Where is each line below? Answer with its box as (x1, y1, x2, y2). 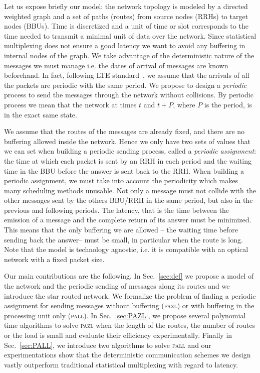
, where (173, 99, 195, 109)
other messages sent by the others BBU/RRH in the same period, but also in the (4, 195, 253, 205)
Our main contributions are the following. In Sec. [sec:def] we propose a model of (4, 271, 254, 281)
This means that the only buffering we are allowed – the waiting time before (4, 224, 238, 235)
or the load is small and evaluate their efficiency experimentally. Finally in (4, 330, 232, 340)
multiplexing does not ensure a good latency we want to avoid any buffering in (4, 40, 245, 51)
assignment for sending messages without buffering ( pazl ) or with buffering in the (4, 300, 254, 311)
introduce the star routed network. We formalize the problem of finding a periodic (4, 290, 256, 301)
